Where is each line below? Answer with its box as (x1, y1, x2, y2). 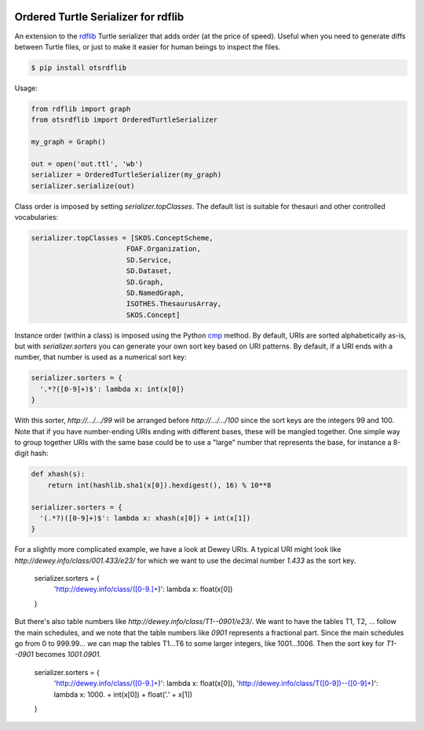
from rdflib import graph (31, 104, 131, 113)
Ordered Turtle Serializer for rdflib (14, 10, 185, 24)
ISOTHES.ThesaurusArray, (126, 299, 222, 308)
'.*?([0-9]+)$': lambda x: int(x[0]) (39, 385, 185, 393)
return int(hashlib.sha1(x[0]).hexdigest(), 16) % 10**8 (47, 480, 272, 490)
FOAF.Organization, (126, 244, 202, 254)
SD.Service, (126, 255, 173, 265)
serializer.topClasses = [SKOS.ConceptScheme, (31, 233, 214, 243)
